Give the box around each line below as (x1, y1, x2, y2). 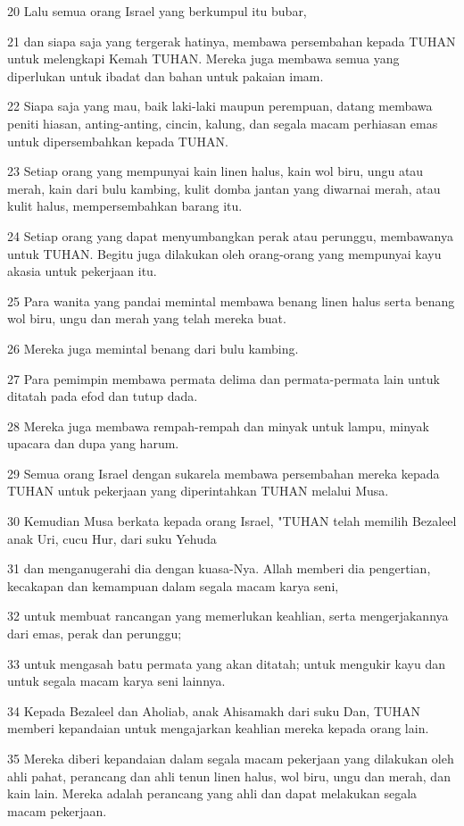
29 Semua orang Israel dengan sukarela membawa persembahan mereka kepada (7, 463, 440, 482)
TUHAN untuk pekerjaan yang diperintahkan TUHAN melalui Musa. (7, 481, 389, 500)
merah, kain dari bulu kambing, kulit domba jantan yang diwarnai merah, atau (7, 179, 441, 197)
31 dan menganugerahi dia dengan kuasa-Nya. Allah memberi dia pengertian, (7, 559, 431, 578)
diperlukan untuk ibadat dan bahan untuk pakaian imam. (7, 66, 324, 85)
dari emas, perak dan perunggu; (7, 624, 182, 643)
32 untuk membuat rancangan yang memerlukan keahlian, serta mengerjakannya (7, 606, 449, 625)
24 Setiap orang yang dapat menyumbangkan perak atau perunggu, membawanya (7, 226, 453, 245)
